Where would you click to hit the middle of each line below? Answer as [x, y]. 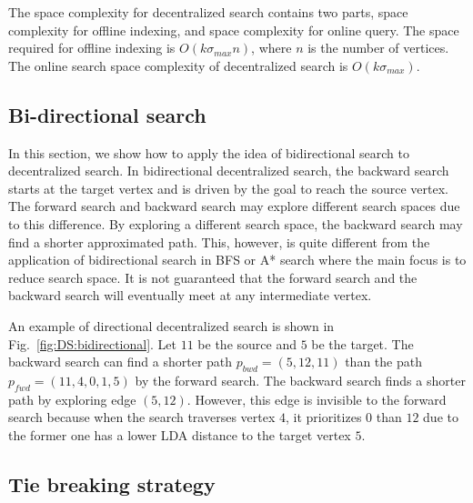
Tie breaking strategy [112, 483]
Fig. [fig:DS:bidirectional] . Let [93, 343]
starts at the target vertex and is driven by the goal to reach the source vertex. [228, 188]
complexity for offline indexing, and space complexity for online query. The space [234, 30]
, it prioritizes [324, 417]
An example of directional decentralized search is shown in [171, 325]
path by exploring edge [72, 399]
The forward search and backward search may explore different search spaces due [234, 206]
